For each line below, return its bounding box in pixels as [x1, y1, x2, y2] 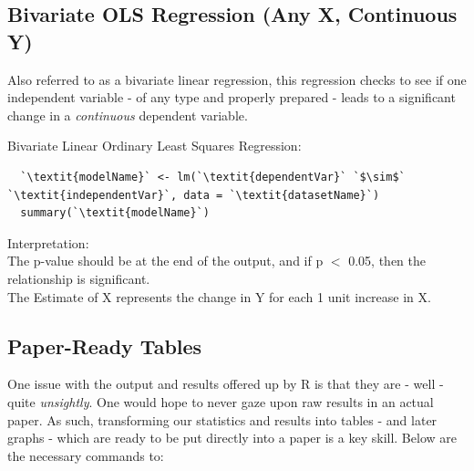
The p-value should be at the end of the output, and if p [7, 251, 324, 270]
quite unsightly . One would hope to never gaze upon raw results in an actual [7, 392, 434, 411]
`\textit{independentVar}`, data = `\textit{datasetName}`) [7, 188, 380, 202]
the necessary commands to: [7, 445, 164, 465]
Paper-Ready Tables [7, 331, 202, 360]
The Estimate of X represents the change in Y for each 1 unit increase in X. [7, 287, 431, 306]
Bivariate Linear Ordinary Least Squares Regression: [7, 136, 302, 155]
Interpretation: [7, 233, 89, 252]
